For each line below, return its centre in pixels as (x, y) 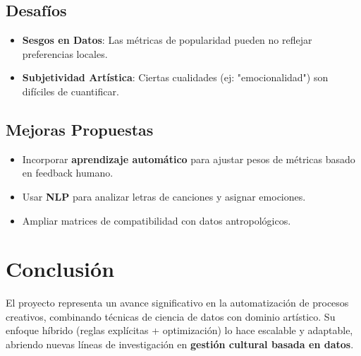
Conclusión (60, 269)
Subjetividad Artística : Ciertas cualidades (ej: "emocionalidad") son (175, 77)
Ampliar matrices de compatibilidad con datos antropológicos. (157, 220)
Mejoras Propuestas (80, 129)
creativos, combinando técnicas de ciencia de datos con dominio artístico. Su (171, 316)
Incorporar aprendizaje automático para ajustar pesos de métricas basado (189, 159)
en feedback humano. (68, 173)
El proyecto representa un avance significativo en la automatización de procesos (177, 303)
